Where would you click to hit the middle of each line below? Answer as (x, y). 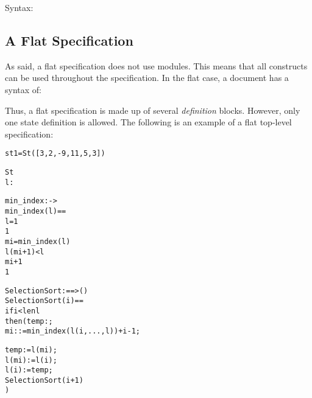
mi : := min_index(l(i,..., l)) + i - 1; (73, 331)
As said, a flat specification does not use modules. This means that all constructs (156, 65)
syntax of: (23, 89)
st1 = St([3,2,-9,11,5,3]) (55, 154)
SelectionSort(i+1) (44, 380)
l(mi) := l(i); (31, 360)
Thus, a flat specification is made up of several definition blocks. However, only (153, 110)
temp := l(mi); (31, 350)
